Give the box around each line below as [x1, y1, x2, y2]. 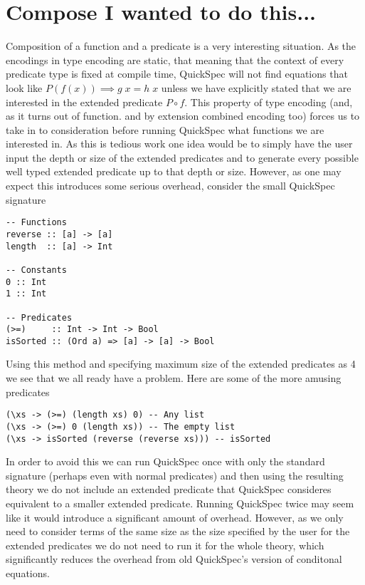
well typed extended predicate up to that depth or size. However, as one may [6, 164, 342, 179]
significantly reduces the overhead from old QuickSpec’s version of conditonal [6, 552, 342, 566]
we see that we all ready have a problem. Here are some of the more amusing [6, 371, 342, 385]
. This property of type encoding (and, [184, 94, 353, 109]
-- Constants [6, 264, 67, 275]
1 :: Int [6, 289, 47, 299]
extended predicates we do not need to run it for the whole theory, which [6, 537, 324, 552]
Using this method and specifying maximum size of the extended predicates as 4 [6, 356, 356, 371]
